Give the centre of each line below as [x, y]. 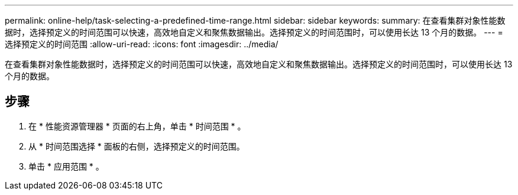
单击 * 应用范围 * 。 [66, 166]
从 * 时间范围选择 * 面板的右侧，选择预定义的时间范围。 [137, 146]
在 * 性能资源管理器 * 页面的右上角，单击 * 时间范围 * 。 [137, 126]
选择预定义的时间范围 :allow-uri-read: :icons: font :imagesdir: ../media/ [142, 44]
